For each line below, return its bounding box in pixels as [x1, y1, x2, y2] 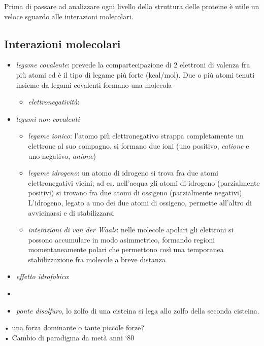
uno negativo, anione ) [28, 150, 96, 161]
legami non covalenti [16, 113, 80, 124]
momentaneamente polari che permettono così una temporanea [28, 244, 224, 255]
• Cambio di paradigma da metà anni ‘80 [4, 332, 135, 342]
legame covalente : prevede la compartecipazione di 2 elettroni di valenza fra [16, 59, 250, 70]
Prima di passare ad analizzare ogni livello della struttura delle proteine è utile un [4, 1, 259, 11]
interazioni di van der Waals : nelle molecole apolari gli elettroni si [28, 224, 234, 235]
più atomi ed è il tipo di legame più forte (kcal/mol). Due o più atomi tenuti [16, 69, 255, 80]
